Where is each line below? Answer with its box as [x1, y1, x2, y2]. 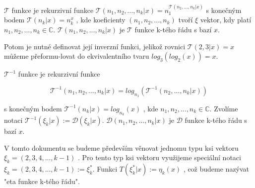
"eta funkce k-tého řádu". [4, 176, 80, 187]
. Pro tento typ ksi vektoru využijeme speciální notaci [77, 152, 241, 163]
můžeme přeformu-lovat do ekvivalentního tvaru [4, 51, 149, 61]
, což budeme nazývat [183, 164, 250, 174]
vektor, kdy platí [200, 14, 252, 25]
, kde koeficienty [76, 14, 126, 25]
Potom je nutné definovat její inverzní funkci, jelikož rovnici [4, 41, 186, 51]
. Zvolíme [209, 103, 238, 113]
